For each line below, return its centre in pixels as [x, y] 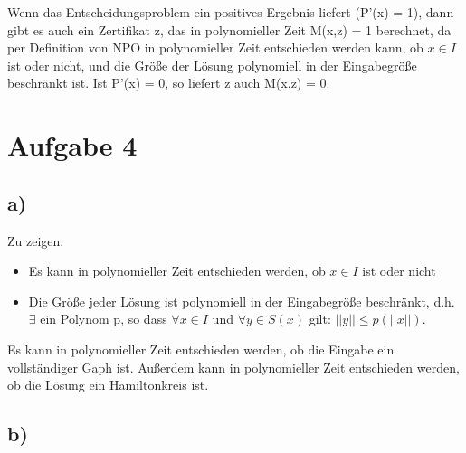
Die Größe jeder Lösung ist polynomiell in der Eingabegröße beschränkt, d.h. [242, 301]
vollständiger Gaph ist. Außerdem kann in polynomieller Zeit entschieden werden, [233, 367]
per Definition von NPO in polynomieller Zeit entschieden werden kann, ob [215, 47]
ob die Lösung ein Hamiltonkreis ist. [108, 385]
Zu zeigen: [36, 240]
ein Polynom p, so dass [104, 319]
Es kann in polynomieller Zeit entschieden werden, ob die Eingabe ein [201, 349]
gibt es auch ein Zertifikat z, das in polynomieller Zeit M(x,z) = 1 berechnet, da [229, 29]
